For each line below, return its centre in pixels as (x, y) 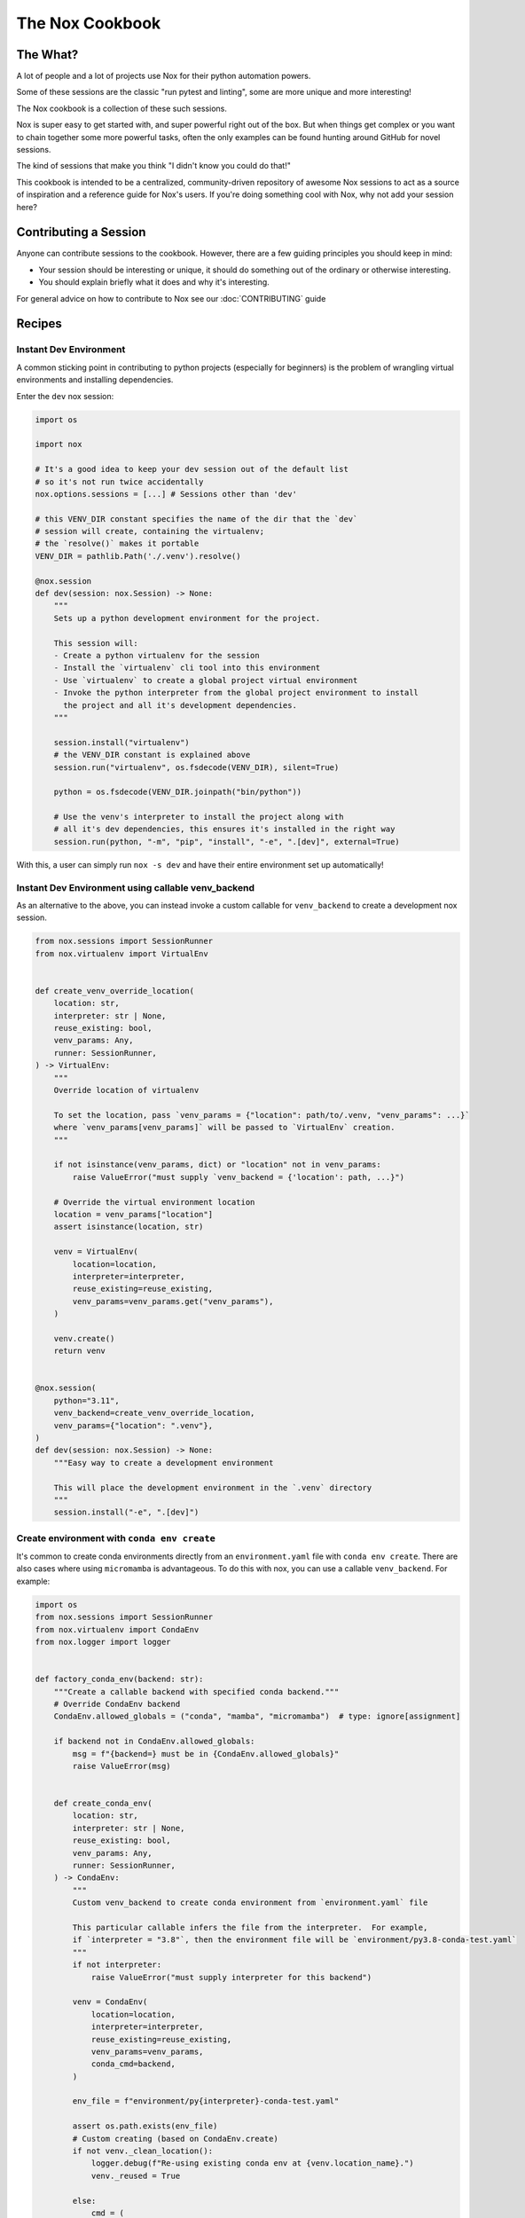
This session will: (96, 643)
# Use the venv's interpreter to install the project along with (199, 817)
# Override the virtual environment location (154, 1202)
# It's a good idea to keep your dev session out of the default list (192, 469)
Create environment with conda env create (116, 1538)
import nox (59, 444)
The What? (47, 55)
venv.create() (84, 1338)
